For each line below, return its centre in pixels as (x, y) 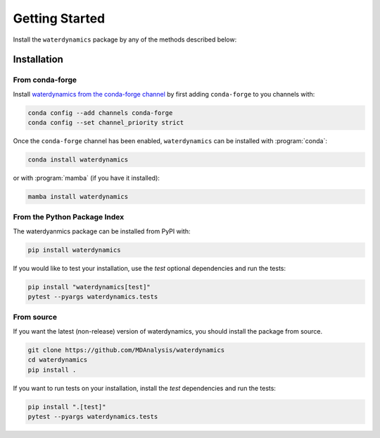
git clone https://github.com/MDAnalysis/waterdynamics (126, 350)
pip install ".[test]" (67, 407)
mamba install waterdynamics (78, 197)
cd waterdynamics (58, 360)
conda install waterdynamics (78, 160)
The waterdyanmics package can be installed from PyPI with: (102, 231)
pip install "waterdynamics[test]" (89, 287)
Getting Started (59, 18)
